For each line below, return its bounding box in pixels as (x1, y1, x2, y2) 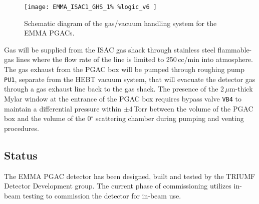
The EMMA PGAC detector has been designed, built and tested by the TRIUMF (4, 170, 255, 181)
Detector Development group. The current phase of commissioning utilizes (4, 180, 231, 191)
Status (4, 147, 38, 162)
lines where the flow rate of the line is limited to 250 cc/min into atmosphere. (16, 54, 253, 64)
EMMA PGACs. (24, 27, 75, 38)
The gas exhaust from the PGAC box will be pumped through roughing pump (4, 64, 245, 74)
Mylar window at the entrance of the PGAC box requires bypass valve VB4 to (4, 93, 242, 103)
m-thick (229, 83, 253, 94)
